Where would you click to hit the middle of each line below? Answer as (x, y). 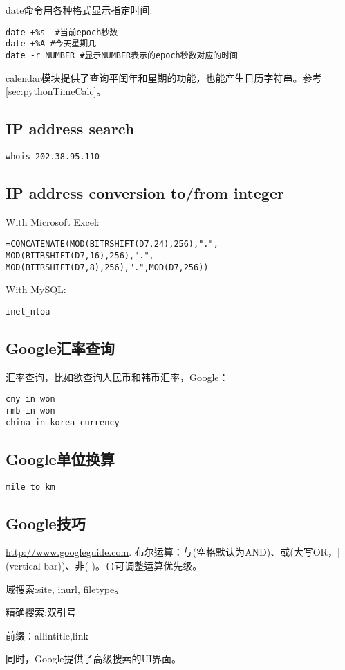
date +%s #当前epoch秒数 (62, 32)
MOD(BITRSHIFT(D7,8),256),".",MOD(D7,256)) (107, 267)
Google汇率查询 (60, 348)
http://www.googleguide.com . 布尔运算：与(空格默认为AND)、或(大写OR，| (173, 552)
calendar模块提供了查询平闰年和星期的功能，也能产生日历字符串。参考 (164, 77)
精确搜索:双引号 (41, 612)
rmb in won (30, 411)
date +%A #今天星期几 (51, 44)
